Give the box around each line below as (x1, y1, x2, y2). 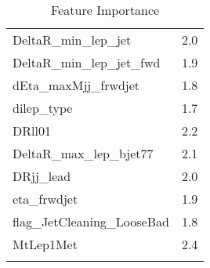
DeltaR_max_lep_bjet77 (13, 144, 154, 162)
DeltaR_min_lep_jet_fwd (13, 53, 161, 71)
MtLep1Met (13, 235, 78, 253)
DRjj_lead (13, 167, 71, 185)
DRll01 (13, 121, 51, 139)
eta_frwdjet (13, 190, 78, 208)
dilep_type (13, 99, 73, 117)
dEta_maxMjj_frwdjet (13, 76, 140, 94)
